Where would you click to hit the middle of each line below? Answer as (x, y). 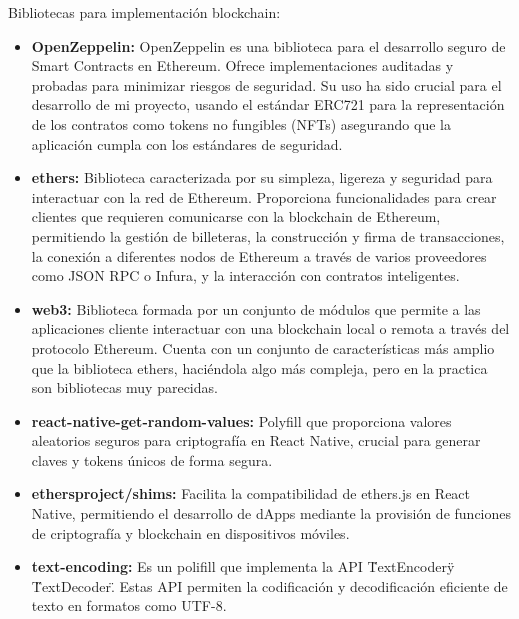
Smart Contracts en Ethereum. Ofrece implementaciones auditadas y (242, 65)
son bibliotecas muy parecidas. (124, 387)
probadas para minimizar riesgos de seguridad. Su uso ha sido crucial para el (266, 84)
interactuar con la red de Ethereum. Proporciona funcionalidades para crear (264, 196)
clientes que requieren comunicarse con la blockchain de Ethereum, (236, 216)
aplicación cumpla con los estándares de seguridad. (187, 143)
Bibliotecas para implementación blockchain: (144, 12)
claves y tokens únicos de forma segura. (152, 459)
